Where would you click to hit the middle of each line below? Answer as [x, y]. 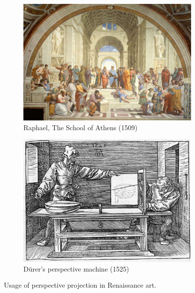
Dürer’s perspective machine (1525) [76, 268]
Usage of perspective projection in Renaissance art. [80, 285]
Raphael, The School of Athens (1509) [80, 127]
